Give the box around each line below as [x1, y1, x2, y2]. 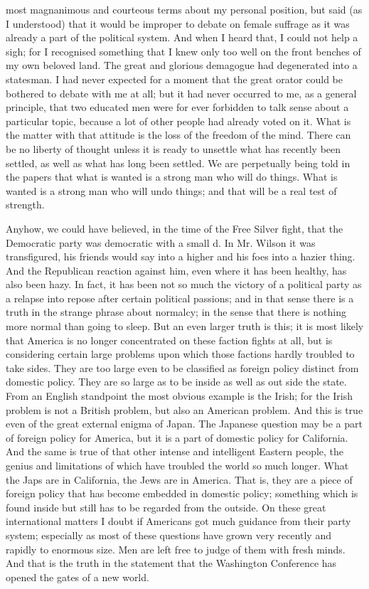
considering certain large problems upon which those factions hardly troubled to [6, 346, 355, 361]
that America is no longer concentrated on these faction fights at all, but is [6, 332, 333, 347]
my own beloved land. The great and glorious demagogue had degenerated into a [6, 58, 358, 73]
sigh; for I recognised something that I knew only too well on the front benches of [6, 43, 361, 58]
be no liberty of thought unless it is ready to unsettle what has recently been [6, 141, 341, 156]
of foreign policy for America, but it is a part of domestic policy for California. [6, 430, 348, 445]
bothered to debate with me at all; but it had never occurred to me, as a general [6, 85, 357, 100]
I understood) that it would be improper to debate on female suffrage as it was [6, 16, 350, 31]
